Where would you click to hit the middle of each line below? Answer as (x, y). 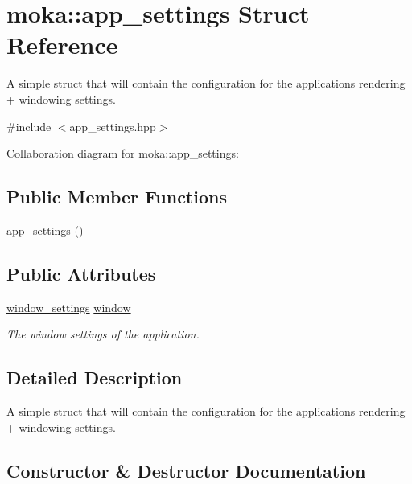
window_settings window (69, 307)
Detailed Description (95, 377)
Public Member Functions (117, 197)
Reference (62, 45)
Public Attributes (81, 273)
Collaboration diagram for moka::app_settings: (123, 153)
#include (29, 126)
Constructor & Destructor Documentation (186, 470)
